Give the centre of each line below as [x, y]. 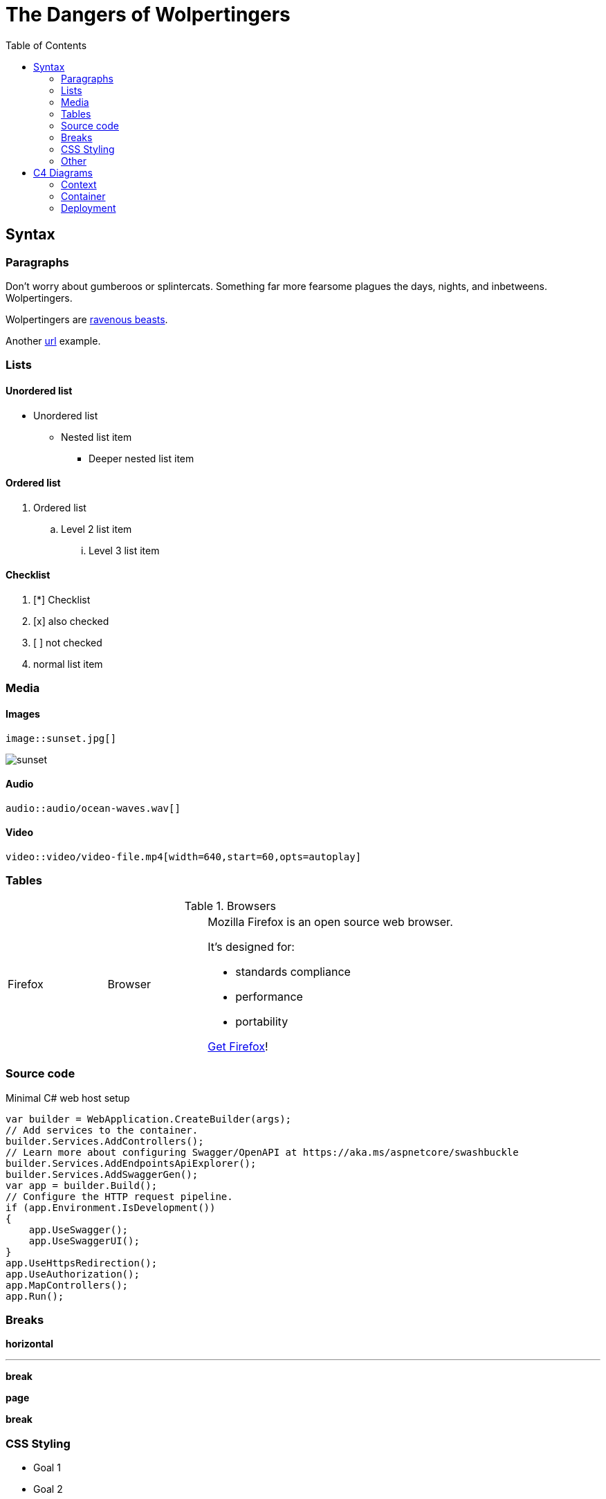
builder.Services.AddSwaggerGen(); [102, 1174]
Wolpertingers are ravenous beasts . [87, 319]
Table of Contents [46, 45]
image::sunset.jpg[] [61, 738]
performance [269, 996]
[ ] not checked [68, 643]
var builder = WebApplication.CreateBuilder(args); [149, 1119]
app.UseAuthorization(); [73, 1274]
